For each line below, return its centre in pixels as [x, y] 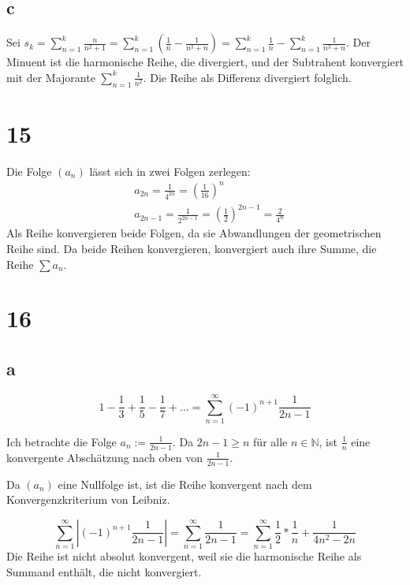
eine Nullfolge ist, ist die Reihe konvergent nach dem [185, 484]
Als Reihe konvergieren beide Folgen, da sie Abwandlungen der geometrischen [194, 233]
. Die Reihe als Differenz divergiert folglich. [247, 77]
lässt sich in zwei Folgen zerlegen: [170, 171]
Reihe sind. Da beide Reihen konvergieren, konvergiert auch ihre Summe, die [192, 248]
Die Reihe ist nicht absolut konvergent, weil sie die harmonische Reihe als [184, 556]
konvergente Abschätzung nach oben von [105, 457]
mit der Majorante [51, 77]
